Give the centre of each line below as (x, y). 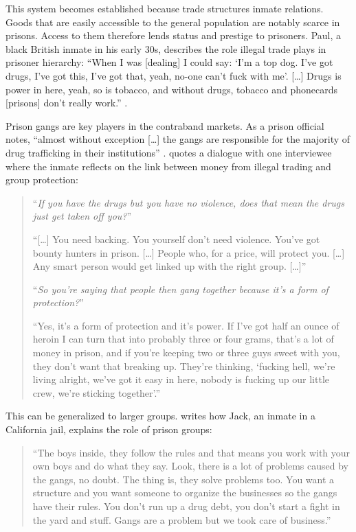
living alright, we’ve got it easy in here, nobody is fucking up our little (181, 379)
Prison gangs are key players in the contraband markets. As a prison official (165, 125)
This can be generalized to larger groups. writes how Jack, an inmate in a (160, 416)
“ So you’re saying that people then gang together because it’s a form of (180, 289)
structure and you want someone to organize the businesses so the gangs (185, 493)
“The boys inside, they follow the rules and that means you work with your (191, 452)
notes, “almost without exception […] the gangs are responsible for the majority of (178, 139)
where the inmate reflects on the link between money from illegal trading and (168, 166)
